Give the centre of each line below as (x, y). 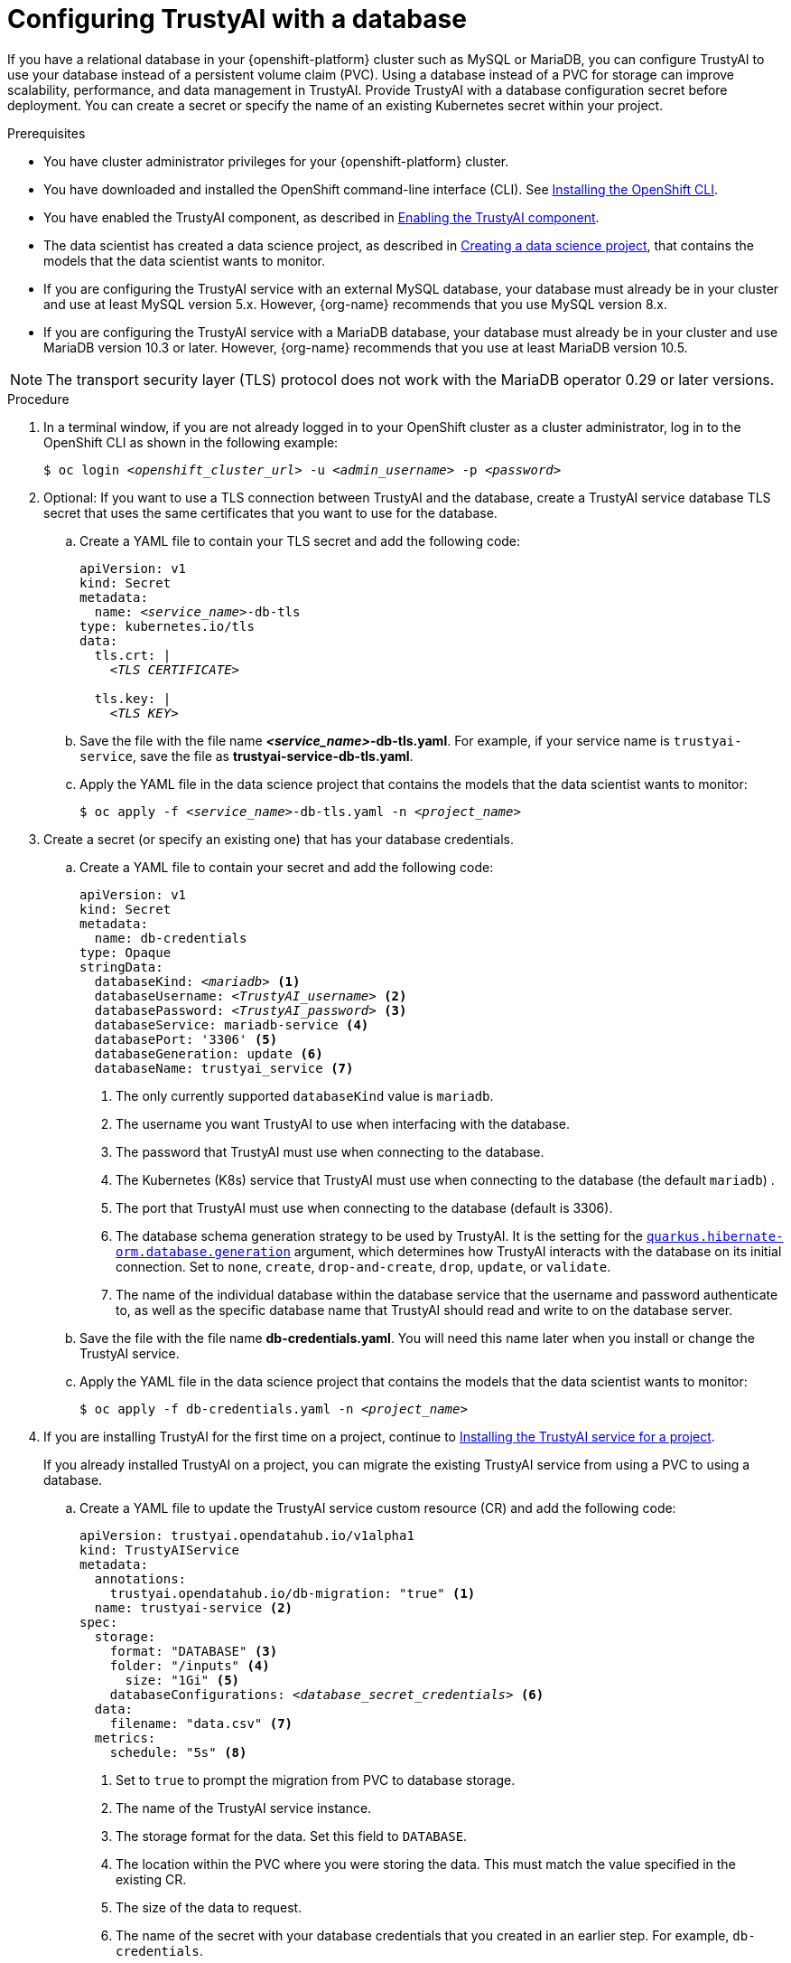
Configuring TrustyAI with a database (237, 19)
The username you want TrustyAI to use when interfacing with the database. (343, 1123)
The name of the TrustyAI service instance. (244, 1808)
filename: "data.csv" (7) (201, 1723)
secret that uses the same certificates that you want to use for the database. (270, 512)
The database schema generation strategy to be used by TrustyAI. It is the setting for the (379, 1235)
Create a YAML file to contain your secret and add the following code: (287, 867)
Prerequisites (47, 133)
